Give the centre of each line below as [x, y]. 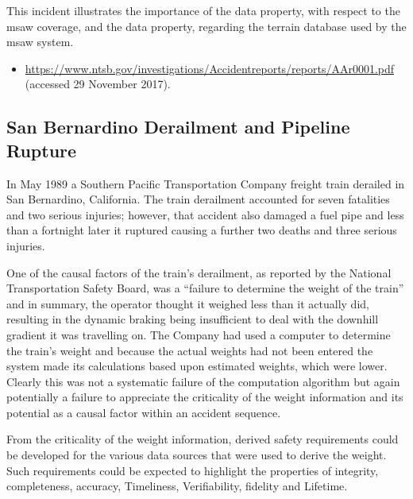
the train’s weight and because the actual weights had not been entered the [190, 350]
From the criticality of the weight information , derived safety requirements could [203, 439]
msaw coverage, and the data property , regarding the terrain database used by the [206, 26]
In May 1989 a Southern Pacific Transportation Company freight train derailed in [206, 183]
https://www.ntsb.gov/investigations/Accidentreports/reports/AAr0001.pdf [210, 68]
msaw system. [40, 42]
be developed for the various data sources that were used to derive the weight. [197, 455]
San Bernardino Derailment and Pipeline [178, 127]
